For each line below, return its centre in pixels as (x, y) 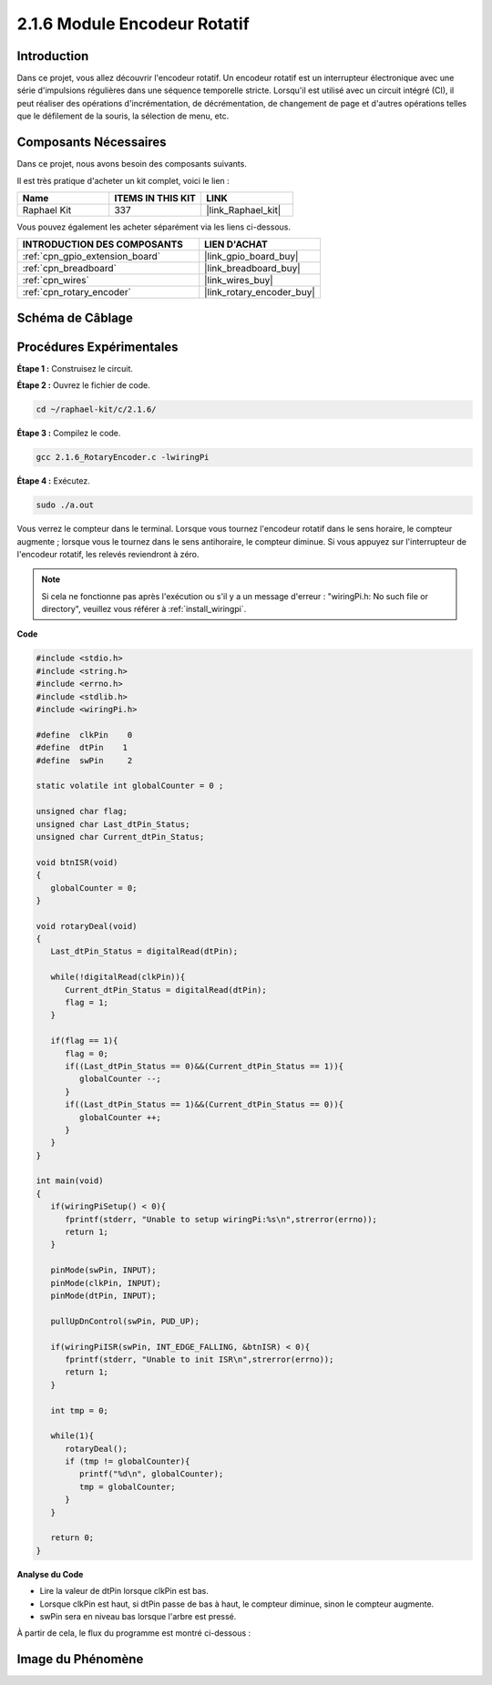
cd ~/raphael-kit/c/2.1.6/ (96, 409)
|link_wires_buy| (238, 281)
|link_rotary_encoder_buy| (260, 292)
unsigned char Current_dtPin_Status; (120, 837)
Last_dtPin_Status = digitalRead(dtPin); (144, 951)
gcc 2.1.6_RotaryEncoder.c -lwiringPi (123, 457)
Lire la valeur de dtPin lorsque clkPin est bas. (124, 1591)
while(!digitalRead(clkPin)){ (118, 977)
